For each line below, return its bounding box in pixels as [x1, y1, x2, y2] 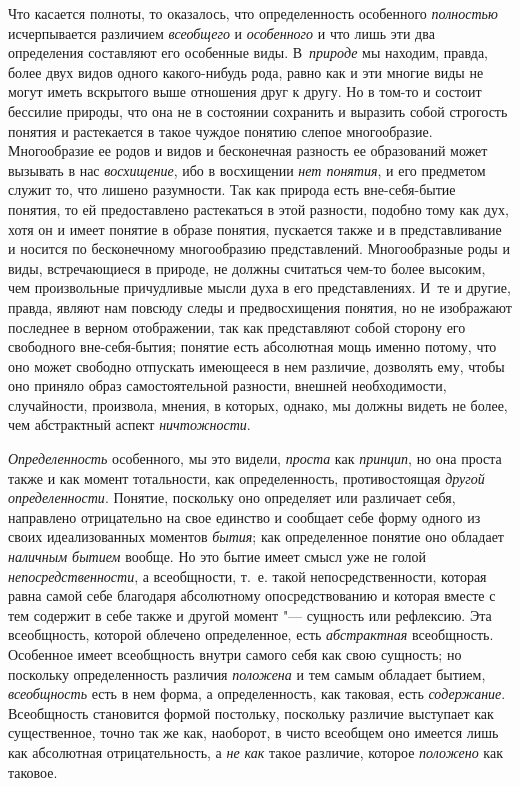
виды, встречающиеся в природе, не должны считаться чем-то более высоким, [8, 257, 486, 278]
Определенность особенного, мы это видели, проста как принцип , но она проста [8, 448, 502, 469]
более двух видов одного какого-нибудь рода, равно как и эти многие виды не [8, 61, 484, 82]
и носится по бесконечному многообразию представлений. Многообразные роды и [8, 238, 510, 259]
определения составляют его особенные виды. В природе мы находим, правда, [8, 42, 488, 63]
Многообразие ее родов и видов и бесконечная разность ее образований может [8, 140, 488, 161]
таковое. [8, 761, 58, 782]
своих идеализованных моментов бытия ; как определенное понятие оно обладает [8, 526, 504, 547]
